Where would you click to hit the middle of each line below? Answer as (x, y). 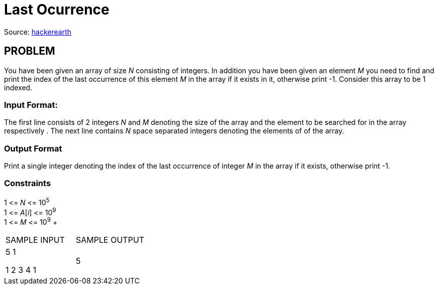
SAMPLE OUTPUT (110, 240)
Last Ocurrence (57, 10)
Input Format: (31, 105)
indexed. (18, 87)
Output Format (33, 148)
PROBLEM (30, 51)
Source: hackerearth (38, 32)
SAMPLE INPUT (35, 240)
